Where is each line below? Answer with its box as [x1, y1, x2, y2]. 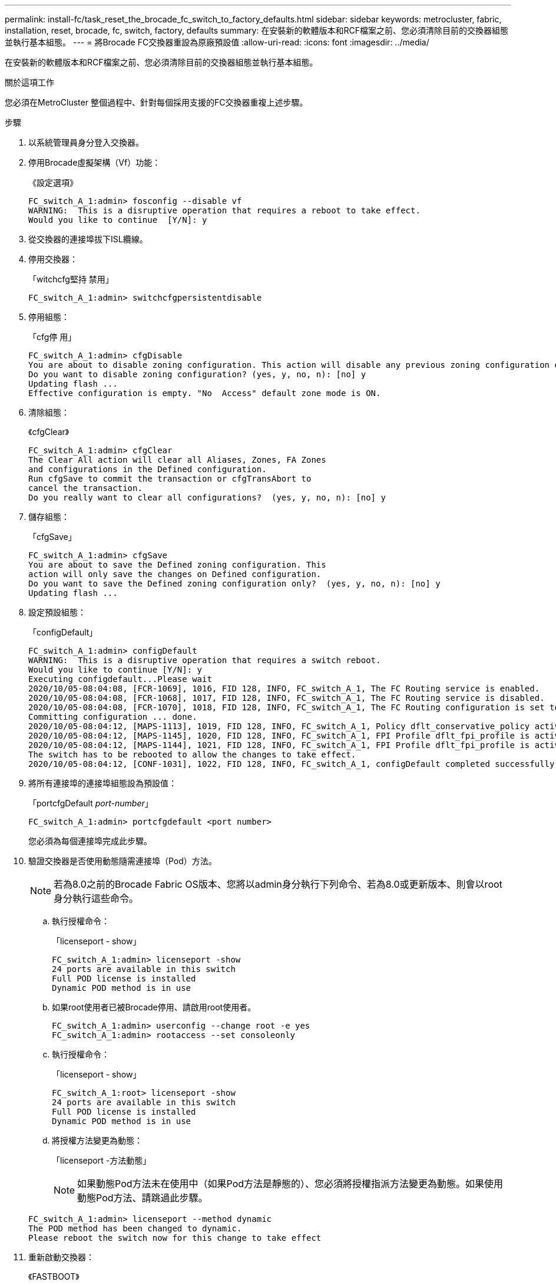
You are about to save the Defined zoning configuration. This [28, 560, 326, 569]
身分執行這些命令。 [54, 892, 139, 904]
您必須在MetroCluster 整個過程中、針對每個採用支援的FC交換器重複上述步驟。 [5, 97, 308, 107]
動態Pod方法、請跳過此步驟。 [77, 1192, 208, 1204]
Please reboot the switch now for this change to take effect [28, 1233, 322, 1243]
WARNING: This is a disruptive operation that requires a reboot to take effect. [28, 206, 421, 215]
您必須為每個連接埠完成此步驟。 [28, 836, 152, 846]
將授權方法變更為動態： [52, 1135, 143, 1145]
